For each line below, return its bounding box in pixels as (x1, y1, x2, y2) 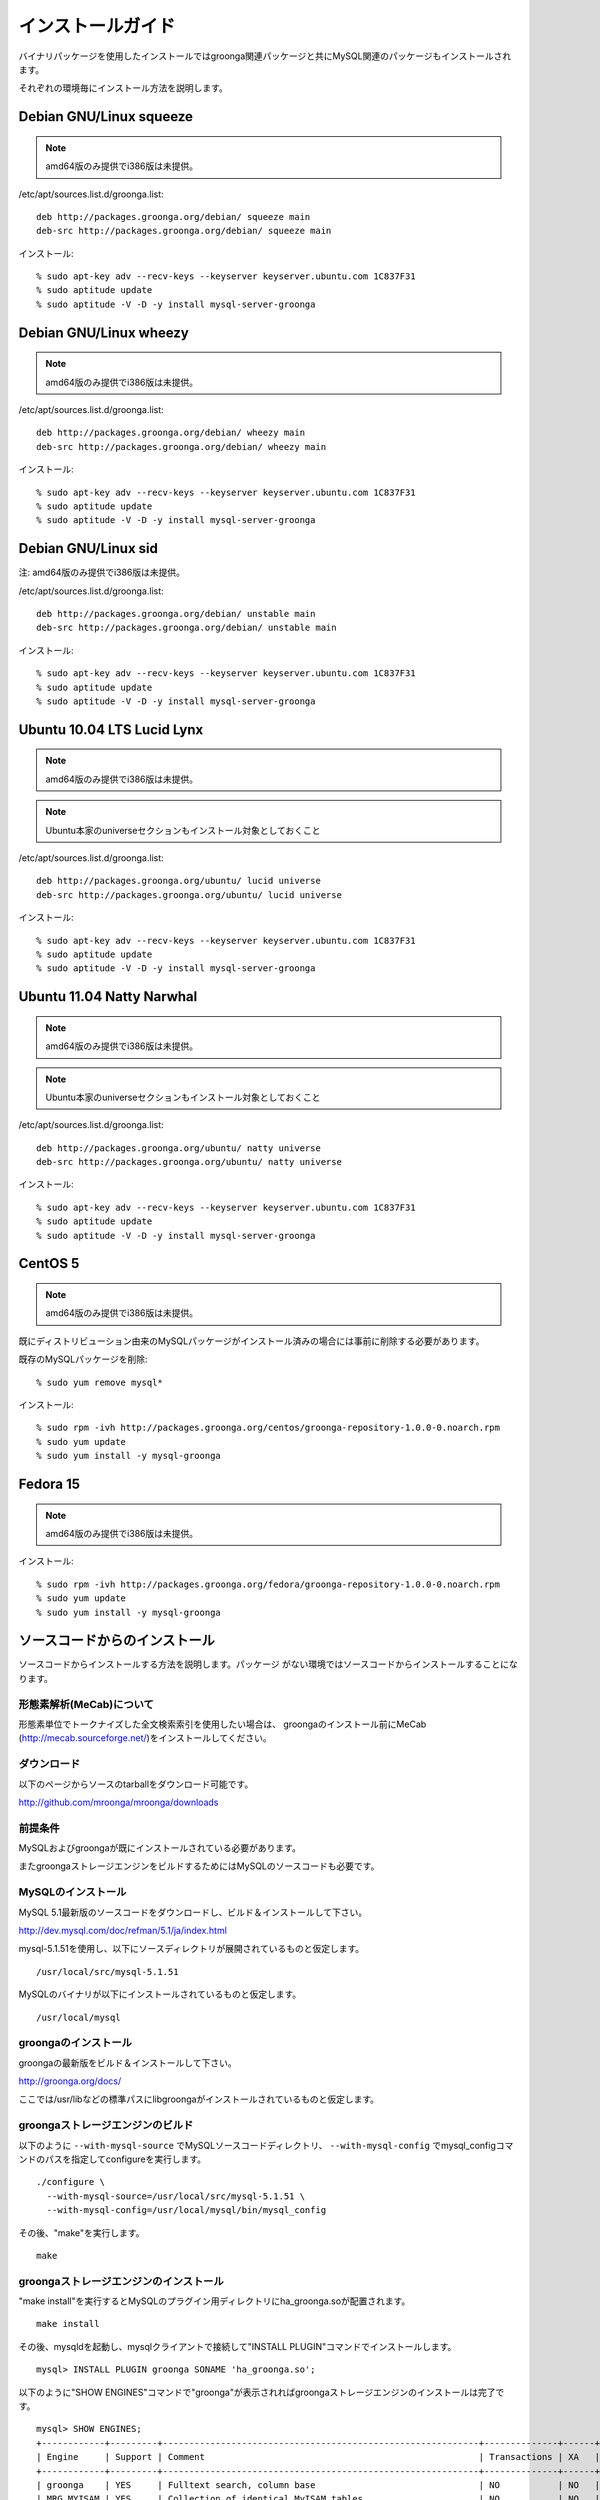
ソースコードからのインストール (18, 1632, 215, 1649)
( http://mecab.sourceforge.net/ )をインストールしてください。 (18, 1732, 272, 1744)
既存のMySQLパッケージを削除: (18, 1353, 148, 1365)
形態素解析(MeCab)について (18, 1697, 154, 1711)
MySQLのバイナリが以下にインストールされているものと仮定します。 (18, 1988, 302, 2000)
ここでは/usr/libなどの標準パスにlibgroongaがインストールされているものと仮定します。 (18, 2093, 380, 2105)
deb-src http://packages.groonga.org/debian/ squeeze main (36, 225, 332, 237)
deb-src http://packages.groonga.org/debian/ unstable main (36, 622, 337, 634)
